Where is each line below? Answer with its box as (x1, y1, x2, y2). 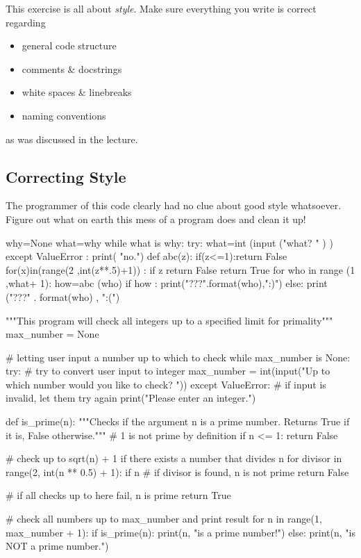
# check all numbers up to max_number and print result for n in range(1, (6, 511, 322, 526)
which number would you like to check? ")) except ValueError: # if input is (6, 377, 326, 391)
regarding (6, 15, 46, 29)
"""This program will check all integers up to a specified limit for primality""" (6, 313, 333, 327)
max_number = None (6, 327, 99, 341)
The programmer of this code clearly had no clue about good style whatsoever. (6, 198, 342, 213)
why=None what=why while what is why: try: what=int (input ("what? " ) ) (6, 235, 333, 249)
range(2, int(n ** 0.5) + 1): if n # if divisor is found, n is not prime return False (6, 464, 349, 479)
